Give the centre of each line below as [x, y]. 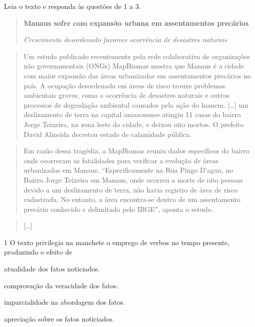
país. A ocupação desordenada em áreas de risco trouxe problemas [125, 85]
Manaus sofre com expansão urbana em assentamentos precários [136, 23]
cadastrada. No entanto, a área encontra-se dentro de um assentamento [132, 199]
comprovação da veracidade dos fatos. [61, 285]
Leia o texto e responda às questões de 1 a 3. [73, 6]
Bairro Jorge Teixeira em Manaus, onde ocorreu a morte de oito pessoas [133, 179]
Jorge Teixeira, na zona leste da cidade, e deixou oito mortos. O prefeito [134, 124]
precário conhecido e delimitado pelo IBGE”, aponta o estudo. [118, 209]
